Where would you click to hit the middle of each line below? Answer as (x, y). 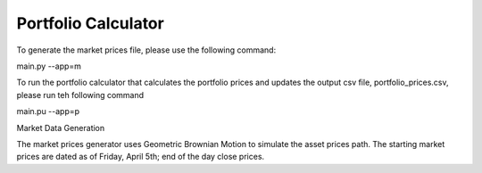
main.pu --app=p (48, 111)
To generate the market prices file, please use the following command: (146, 50)
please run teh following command (80, 95)
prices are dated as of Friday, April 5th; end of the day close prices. (141, 157)
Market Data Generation (61, 128)
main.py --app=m (49, 66)
